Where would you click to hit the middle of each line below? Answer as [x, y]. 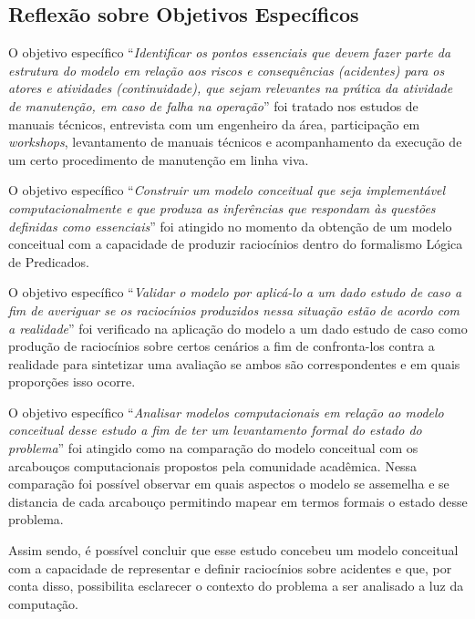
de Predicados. [49, 261]
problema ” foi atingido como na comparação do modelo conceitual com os [213, 448]
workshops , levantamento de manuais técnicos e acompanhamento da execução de [235, 142]
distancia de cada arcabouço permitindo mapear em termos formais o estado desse [238, 501]
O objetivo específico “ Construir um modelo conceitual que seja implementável [227, 190]
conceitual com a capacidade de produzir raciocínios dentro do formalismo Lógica [236, 244]
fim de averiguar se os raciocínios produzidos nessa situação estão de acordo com [234, 309]
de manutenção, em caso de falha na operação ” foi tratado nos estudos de [213, 105]
